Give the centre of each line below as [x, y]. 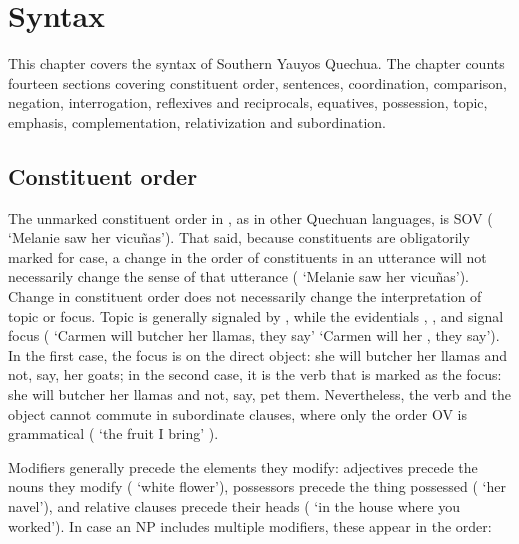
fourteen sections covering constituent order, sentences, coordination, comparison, [257, 82]
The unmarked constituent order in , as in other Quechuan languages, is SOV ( [250, 217]
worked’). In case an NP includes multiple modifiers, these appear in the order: [250, 525]
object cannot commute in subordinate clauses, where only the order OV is [237, 413]
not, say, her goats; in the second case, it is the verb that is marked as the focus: [255, 374]
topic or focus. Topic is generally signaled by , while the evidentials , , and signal [256, 315]
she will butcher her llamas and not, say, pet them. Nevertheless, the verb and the [259, 394]
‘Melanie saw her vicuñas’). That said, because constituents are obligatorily [239, 237]
